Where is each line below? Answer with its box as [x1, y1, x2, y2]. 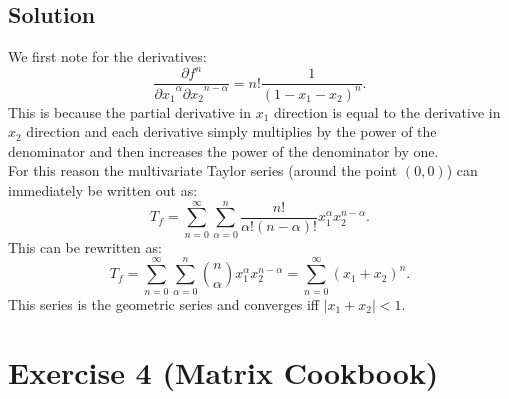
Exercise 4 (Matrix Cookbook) [8, 352, 439, 393]
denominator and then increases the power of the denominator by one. [8, 140, 439, 161]
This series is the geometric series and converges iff [8, 293, 319, 314]
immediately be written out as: [8, 180, 198, 201]
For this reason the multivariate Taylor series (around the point [8, 160, 398, 181]
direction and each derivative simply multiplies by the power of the [26, 121, 437, 142]
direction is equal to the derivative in [274, 101, 501, 122]
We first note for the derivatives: [8, 46, 207, 67]
